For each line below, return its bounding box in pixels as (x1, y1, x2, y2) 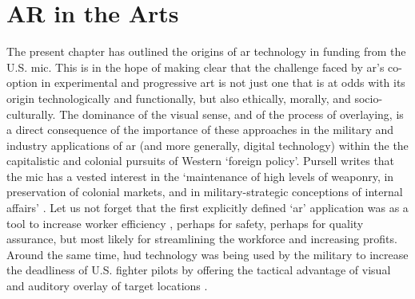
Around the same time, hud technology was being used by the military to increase (6, 246, 409, 262)
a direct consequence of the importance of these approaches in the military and (6, 121, 394, 138)
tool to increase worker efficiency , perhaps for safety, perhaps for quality (6, 214, 364, 231)
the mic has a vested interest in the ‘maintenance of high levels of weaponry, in (6, 167, 394, 184)
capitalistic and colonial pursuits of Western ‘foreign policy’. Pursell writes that (6, 152, 395, 169)
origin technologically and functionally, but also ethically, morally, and (6, 89, 351, 106)
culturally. (6, 105, 56, 122)
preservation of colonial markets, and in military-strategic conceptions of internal (6, 183, 403, 200)
